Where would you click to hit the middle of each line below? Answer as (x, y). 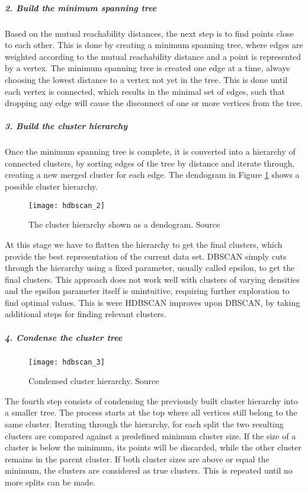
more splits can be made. (50, 482)
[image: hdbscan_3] (67, 362)
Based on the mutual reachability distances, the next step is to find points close (149, 33)
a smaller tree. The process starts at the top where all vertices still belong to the (151, 412)
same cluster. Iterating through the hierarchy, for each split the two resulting (144, 424)
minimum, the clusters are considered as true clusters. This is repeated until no (149, 470)
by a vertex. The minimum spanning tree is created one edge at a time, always (147, 68)
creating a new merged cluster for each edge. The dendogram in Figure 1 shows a (152, 175)
